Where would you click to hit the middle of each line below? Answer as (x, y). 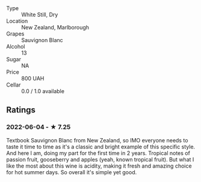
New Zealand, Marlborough (55, 27)
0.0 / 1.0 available (43, 91)
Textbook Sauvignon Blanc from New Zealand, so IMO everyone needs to (97, 140)
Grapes (15, 34)
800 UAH (33, 78)
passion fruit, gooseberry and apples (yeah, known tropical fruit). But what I (100, 159)
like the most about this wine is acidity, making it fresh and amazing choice (99, 166)
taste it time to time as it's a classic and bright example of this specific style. (101, 147)
